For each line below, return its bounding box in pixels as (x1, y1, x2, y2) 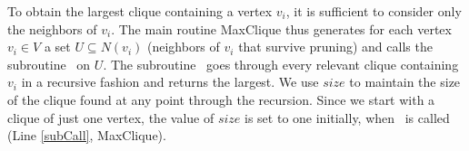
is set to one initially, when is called (244, 108, 450, 127)
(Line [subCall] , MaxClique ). (7, 126, 166, 145)
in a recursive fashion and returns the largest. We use (21, 72, 319, 91)
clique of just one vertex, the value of (7, 108, 215, 127)
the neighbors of (7, 19, 97, 38)
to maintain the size (349, 72, 461, 91)
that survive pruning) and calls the (238, 37, 433, 56)
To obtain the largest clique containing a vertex (7, 2, 273, 20)
